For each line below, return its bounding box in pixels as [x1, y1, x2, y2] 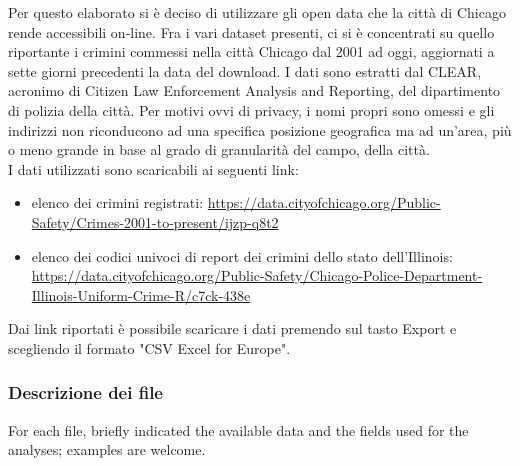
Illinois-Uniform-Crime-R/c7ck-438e [31, 284, 251, 305]
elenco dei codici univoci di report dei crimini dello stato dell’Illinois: [31, 245, 453, 266]
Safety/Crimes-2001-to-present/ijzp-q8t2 [31, 211, 279, 232]
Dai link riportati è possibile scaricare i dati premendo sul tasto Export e [8, 318, 457, 339]
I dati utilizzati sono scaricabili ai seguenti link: [8, 158, 299, 179]
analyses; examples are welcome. [8, 439, 206, 460]
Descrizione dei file [8, 380, 163, 405]
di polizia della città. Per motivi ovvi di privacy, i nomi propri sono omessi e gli [8, 99, 495, 120]
